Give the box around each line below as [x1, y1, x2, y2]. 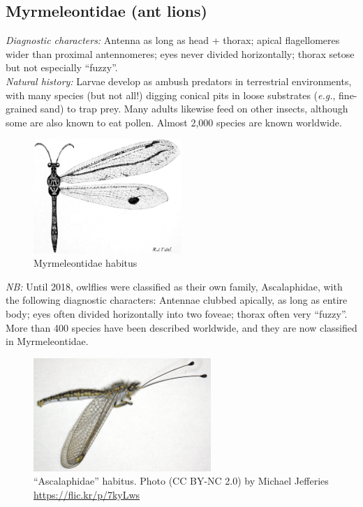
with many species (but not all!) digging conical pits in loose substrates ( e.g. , [6, 87, 336, 102]
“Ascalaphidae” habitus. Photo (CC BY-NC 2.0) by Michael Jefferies [34, 473, 329, 488]
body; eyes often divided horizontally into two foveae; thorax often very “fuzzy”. [6, 307, 348, 321]
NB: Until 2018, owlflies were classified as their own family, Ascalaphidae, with [6, 279, 343, 293]
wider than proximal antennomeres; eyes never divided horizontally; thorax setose [6, 46, 355, 61]
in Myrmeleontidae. [6, 334, 89, 348]
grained [6, 101, 38, 116]
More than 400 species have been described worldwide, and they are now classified [6, 320, 357, 335]
